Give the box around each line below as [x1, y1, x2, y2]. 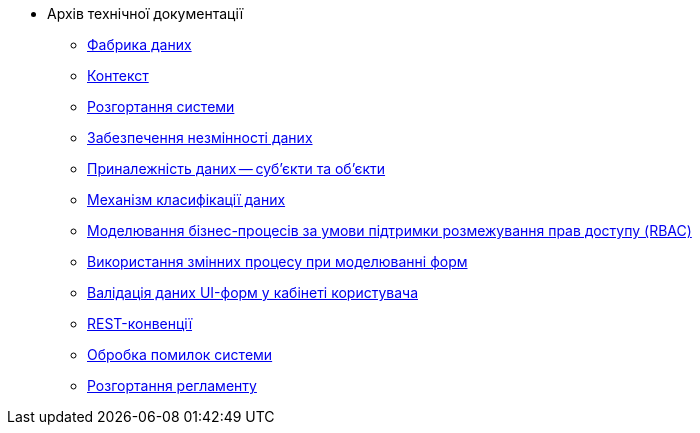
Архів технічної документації [47, 5, 244, 22]
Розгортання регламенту [87, 377, 257, 394]
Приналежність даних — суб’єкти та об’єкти [87, 160, 386, 177]
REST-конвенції [87, 315, 193, 332]
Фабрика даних [87, 36, 192, 53]
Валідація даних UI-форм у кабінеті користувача [87, 284, 419, 301]
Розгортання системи [87, 98, 235, 115]
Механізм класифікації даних [87, 191, 286, 208]
